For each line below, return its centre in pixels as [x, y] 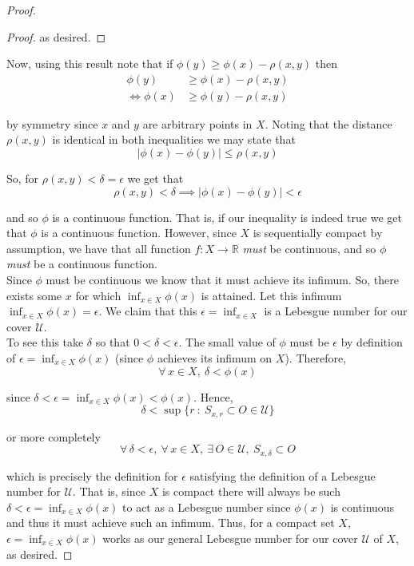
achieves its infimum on [215, 357]
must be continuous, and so [309, 248]
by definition [372, 342]
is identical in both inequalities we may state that [174, 139]
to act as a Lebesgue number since [207, 507]
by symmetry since [52, 123]
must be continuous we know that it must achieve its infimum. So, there [222, 279]
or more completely [54, 436]
